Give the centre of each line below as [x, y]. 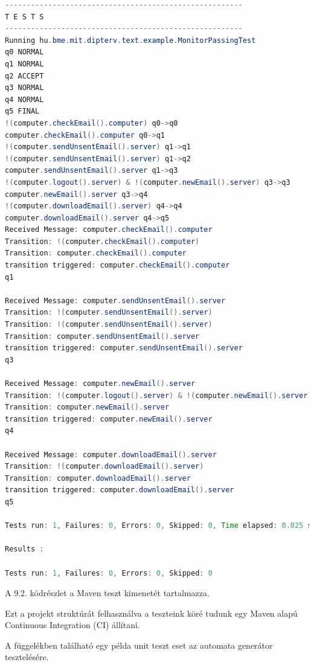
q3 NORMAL [24, 88]
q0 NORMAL [24, 52]
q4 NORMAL [24, 99]
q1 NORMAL [24, 64]
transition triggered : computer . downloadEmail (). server [120, 490]
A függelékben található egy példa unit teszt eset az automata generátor [139, 645]
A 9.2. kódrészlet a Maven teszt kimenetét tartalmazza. [107, 593]
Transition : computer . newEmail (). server [87, 407]
